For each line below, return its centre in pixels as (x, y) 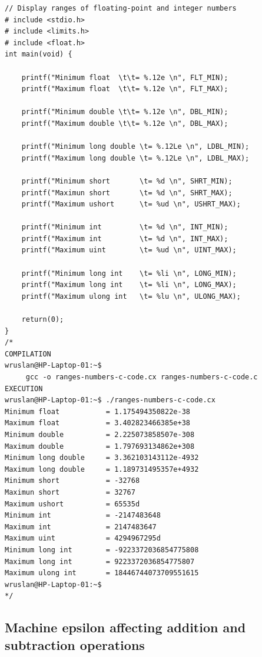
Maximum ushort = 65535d (72, 504)
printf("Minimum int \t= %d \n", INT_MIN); (125, 227)
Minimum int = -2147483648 (83, 516)
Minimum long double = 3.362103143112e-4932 (102, 458)
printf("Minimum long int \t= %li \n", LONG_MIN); (129, 273)
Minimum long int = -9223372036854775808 (102, 550)
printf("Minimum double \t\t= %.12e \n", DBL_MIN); (125, 112)
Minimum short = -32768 (72, 481)
